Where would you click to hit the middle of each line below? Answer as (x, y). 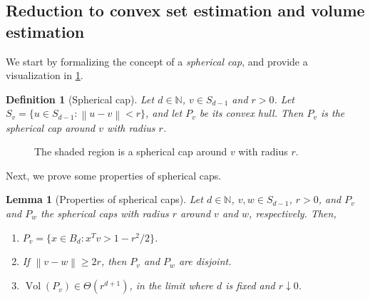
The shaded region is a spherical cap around (131, 151)
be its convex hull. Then (251, 113)
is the (333, 113)
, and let (164, 113)
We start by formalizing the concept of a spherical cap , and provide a (157, 61)
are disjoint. (205, 261)
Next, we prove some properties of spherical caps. (114, 175)
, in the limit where (171, 285)
